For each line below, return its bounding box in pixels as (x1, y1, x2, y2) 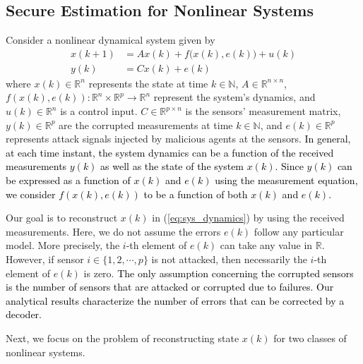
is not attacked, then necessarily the (151, 251, 307, 266)
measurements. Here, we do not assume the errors (6, 224, 221, 238)
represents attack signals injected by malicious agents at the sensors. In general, (6, 131, 351, 146)
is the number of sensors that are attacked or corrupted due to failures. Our (6, 279, 334, 294)
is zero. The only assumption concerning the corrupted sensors (83, 265, 354, 280)
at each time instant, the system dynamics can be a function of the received (6, 145, 334, 159)
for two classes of (273, 330, 347, 345)
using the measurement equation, (215, 173, 358, 188)
